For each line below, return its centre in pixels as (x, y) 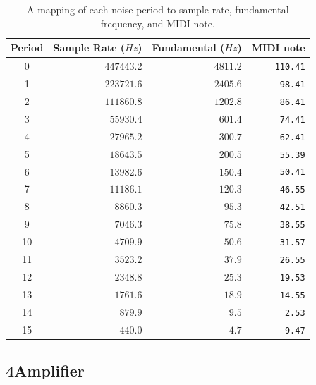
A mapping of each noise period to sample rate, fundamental (158, 9)
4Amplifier (45, 371)
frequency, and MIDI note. (158, 23)
